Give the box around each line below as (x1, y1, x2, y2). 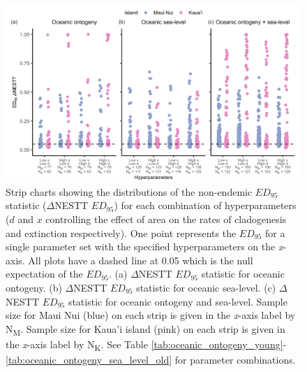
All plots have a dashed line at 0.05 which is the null (28, 252, 253, 267)
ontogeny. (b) (6, 280, 62, 294)
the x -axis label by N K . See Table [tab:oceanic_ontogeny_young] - (6, 336, 287, 353)
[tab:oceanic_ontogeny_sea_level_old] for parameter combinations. (6, 352, 296, 366)
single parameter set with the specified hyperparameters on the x (6, 239, 283, 254)
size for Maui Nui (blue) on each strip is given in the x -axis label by (6, 308, 296, 322)
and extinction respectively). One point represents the (6, 225, 237, 240)
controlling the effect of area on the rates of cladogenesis (45, 211, 287, 226)
